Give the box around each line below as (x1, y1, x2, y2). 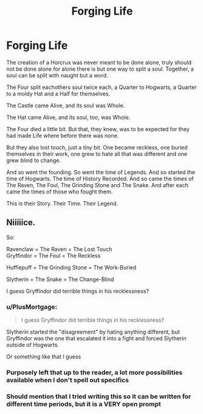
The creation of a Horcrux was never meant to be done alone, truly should (6, 59, 191, 66)
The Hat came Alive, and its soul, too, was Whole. (6, 113, 131, 121)
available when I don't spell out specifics (6, 376, 129, 384)
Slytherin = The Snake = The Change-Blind (6, 276, 114, 283)
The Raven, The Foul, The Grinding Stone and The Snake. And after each (6, 181, 188, 188)
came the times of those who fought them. (6, 188, 113, 195)
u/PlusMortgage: (6, 302, 58, 311)
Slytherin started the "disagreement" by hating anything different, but (6, 328, 181, 336)
